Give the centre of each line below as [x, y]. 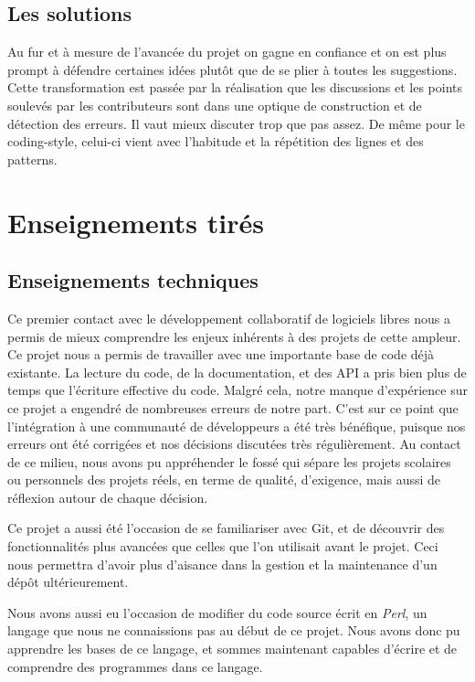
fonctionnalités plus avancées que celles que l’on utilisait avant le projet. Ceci [223, 546]
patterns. [32, 159]
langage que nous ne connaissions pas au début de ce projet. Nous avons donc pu [234, 630]
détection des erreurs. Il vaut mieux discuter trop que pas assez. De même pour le [236, 123]
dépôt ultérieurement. [68, 582]
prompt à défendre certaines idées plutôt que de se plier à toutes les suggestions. [232, 69]
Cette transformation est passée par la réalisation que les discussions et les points [235, 87]
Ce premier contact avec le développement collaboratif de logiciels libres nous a [229, 318]
